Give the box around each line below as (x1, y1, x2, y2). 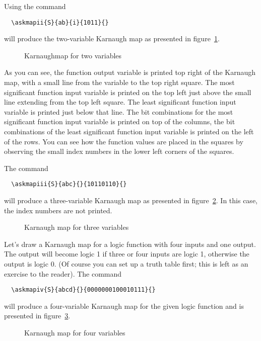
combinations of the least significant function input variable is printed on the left (4, 126, 254, 136)
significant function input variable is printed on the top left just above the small (4, 87, 251, 97)
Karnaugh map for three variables (24, 222, 129, 232)
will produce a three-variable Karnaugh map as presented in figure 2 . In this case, (4, 195, 257, 206)
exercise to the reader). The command (4, 268, 122, 279)
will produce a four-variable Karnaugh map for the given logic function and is (4, 300, 244, 311)
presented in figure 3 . (4, 310, 71, 321)
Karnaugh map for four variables (24, 327, 125, 338)
